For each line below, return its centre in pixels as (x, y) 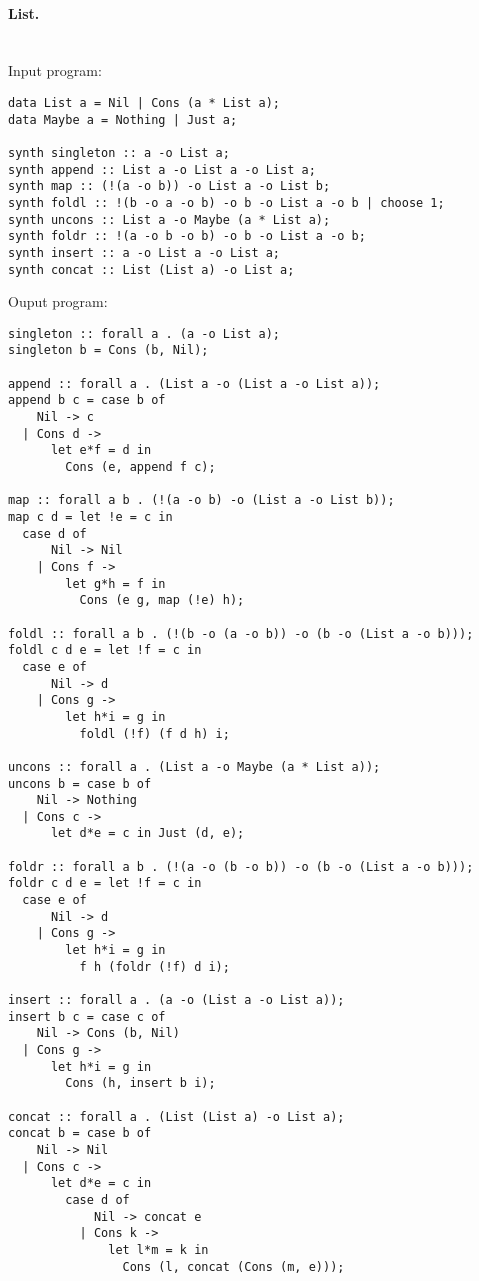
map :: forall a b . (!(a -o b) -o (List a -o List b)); (201, 500)
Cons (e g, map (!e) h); (162, 600)
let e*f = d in (101, 450)
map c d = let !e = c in (90, 517)
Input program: (55, 70)
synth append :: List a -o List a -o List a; (162, 169)
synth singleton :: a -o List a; (119, 152)
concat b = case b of (80, 1133)
